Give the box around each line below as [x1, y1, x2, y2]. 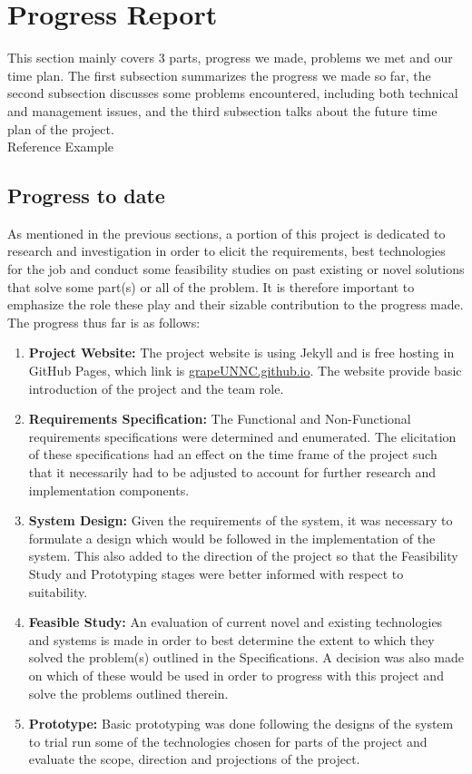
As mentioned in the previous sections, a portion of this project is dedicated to [7, 223, 446, 242]
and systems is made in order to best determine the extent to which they [28, 630, 435, 649]
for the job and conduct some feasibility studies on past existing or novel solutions [7, 260, 465, 279]
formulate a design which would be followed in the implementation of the [28, 528, 436, 547]
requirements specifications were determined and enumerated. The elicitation [28, 426, 457, 446]
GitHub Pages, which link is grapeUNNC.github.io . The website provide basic [28, 361, 462, 380]
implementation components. [28, 480, 190, 499]
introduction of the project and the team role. [28, 378, 284, 397]
